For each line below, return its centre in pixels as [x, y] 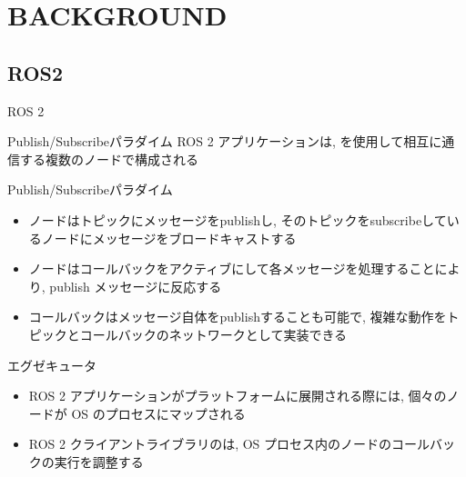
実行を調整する [99, 461]
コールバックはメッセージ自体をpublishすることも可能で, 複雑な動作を [238, 317]
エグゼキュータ [52, 365]
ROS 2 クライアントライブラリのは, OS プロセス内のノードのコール [229, 444]
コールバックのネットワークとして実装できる [213, 334]
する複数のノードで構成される [109, 159]
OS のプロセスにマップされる [158, 413]
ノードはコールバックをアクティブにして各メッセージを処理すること [232, 268]
